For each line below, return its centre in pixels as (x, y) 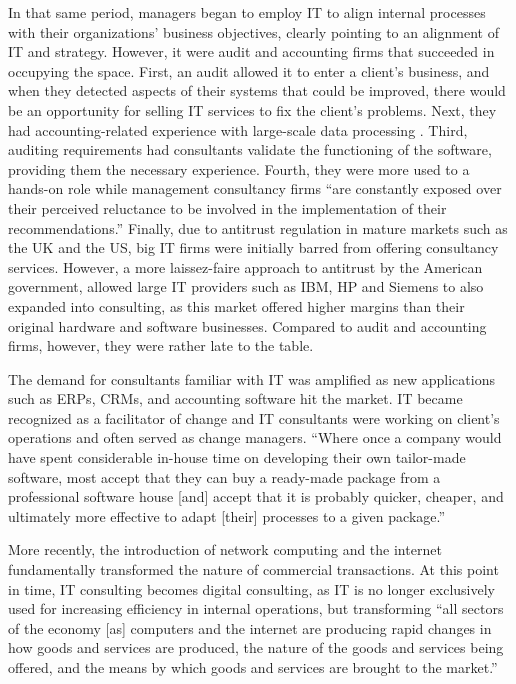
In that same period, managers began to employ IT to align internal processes (247, 12)
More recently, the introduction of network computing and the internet (225, 549)
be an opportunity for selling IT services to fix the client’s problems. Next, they (252, 109)
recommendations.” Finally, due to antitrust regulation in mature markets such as (258, 227)
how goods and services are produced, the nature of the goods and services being (256, 647)
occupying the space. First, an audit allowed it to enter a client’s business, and (249, 70)
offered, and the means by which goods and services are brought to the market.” (253, 667)
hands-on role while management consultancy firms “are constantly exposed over (255, 188)
